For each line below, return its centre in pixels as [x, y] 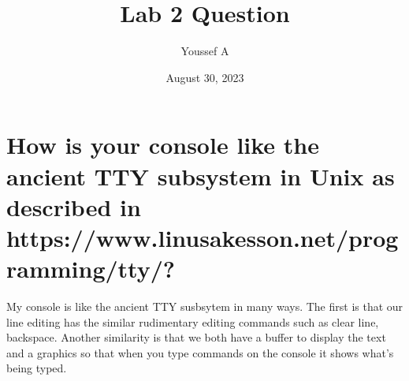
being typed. [37, 368]
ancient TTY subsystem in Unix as [201, 176]
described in [74, 206]
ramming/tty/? [91, 269]
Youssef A [205, 51]
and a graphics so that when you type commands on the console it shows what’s [200, 352]
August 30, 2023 [205, 77]
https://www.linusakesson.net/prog [203, 237]
